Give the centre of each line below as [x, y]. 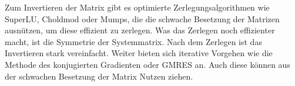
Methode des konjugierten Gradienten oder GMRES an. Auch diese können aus [147, 64]
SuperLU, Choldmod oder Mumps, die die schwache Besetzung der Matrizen [142, 18]
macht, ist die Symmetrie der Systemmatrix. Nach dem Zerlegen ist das [133, 41]
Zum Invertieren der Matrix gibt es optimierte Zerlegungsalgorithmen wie [137, 7]
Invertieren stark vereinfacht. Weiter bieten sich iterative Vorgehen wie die [139, 53]
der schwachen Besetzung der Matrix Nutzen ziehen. [99, 76]
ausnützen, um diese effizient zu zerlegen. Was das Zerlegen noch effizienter [140, 30]
